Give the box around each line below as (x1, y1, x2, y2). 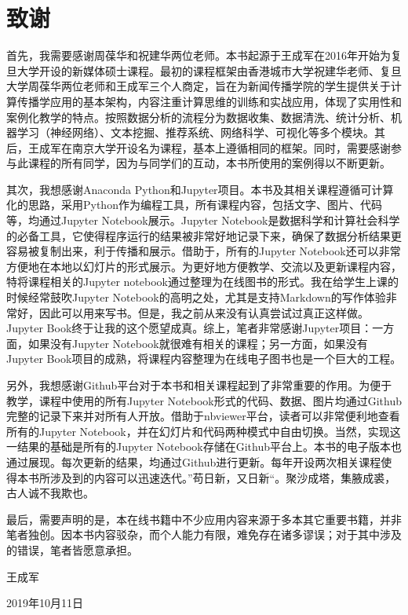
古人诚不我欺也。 (6, 485, 94, 501)
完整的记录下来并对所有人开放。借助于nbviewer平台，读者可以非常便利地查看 (6, 408, 400, 424)
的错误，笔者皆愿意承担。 (6, 541, 138, 558)
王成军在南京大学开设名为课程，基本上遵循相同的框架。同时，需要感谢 (27, 139, 391, 156)
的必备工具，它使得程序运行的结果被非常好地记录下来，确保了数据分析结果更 (6, 227, 402, 243)
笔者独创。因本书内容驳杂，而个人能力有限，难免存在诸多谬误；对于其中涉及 (6, 526, 402, 543)
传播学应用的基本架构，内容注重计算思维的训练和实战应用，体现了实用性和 (16, 93, 402, 109)
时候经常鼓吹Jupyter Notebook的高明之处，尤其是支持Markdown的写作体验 (6, 289, 386, 306)
